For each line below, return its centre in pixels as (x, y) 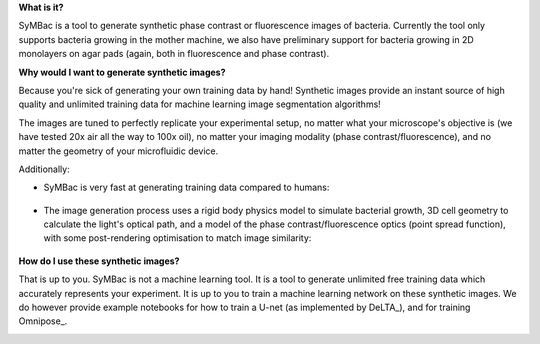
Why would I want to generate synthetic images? (122, 72)
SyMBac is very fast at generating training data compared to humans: (186, 187)
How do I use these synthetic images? (99, 261)
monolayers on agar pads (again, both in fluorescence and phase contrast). (174, 54)
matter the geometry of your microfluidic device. (118, 151)
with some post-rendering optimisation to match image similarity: (177, 238)
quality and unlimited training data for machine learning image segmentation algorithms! (200, 104)
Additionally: (44, 169)
